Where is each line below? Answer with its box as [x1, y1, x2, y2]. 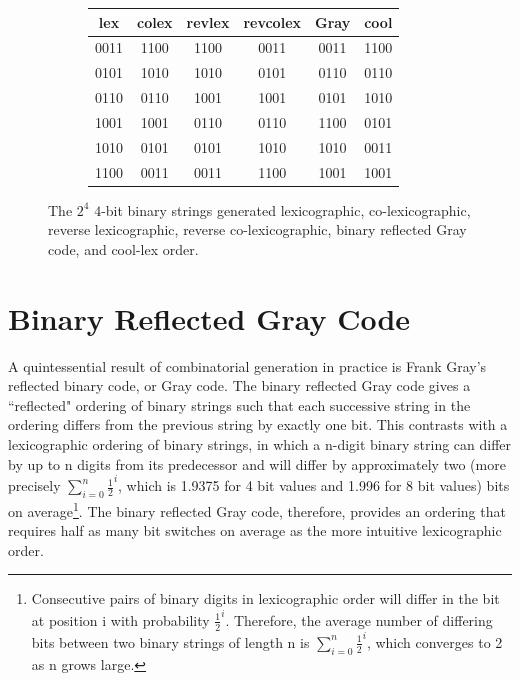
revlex [186, 11, 230, 32]
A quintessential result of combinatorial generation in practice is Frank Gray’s [8, 355, 487, 376]
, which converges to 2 [366, 631, 503, 652]
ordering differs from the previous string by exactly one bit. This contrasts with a [8, 414, 508, 435]
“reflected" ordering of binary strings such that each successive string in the [8, 394, 471, 415]
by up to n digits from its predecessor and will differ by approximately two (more [8, 453, 506, 474]
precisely [8, 475, 61, 496]
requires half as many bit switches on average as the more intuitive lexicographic [8, 520, 502, 541]
